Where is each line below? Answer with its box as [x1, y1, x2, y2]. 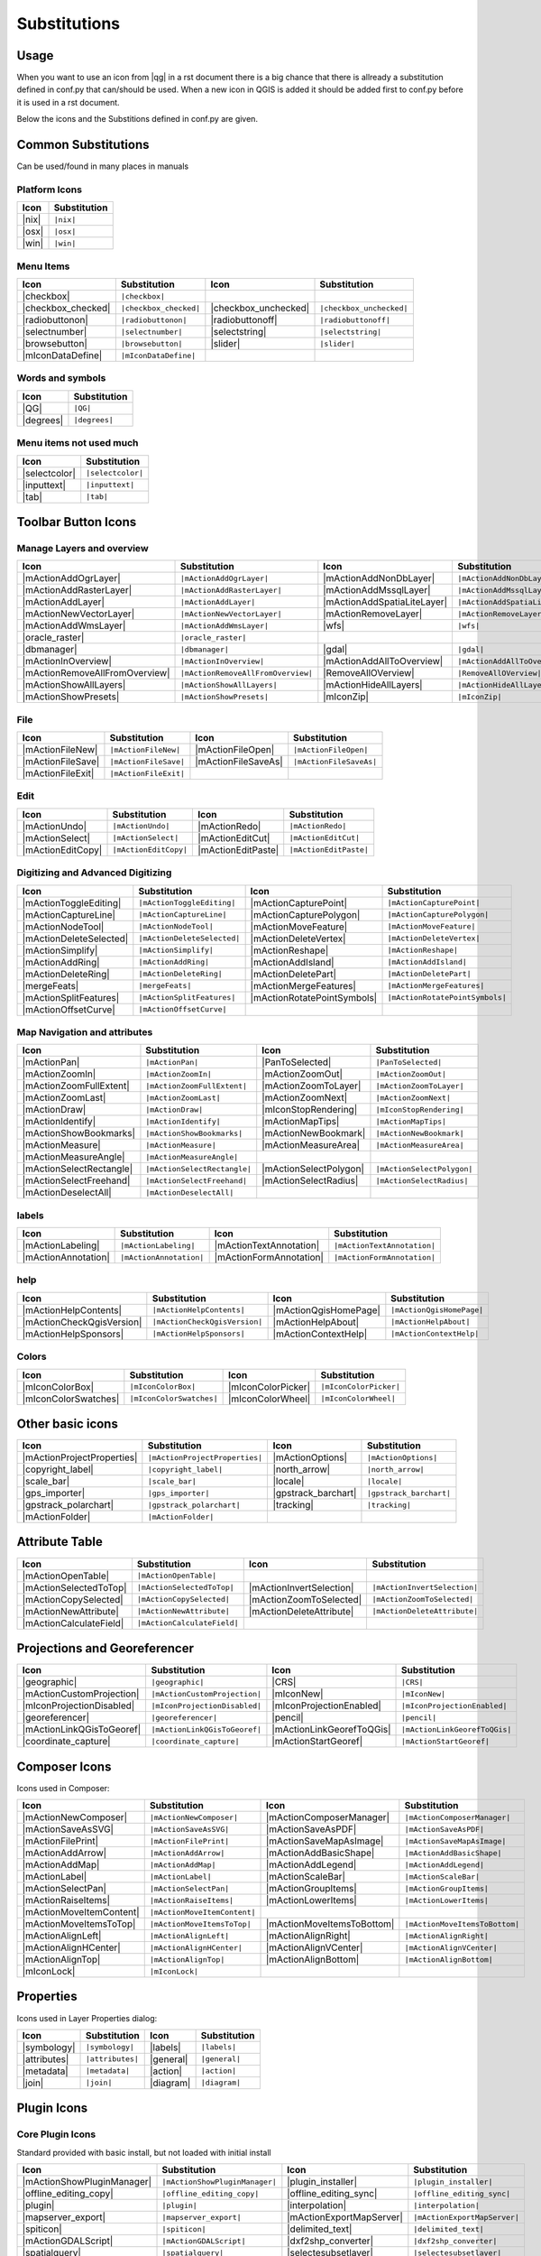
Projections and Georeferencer [16, 1641, 194, 1656]
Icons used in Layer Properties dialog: [16, 2012, 158, 2023]
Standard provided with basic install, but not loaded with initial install [16, 2147, 272, 2158]
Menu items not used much [16, 437, 139, 449]
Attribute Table [16, 1534, 103, 1549]
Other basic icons [16, 1416, 119, 1431]
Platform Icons [16, 183, 83, 196]
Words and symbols [16, 372, 106, 384]
